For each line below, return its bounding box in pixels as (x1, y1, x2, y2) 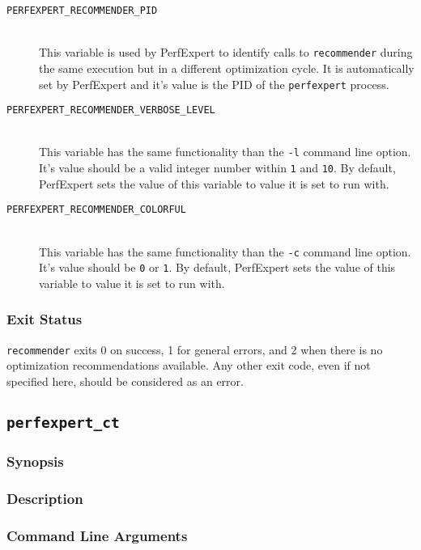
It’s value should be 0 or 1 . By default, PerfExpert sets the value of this (39, 259, 396, 276)
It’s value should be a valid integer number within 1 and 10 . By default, (39, 159, 396, 176)
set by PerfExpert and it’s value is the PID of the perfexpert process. (39, 75, 389, 92)
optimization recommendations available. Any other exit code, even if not (6, 357, 371, 374)
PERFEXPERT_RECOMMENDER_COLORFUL (6, 204, 186, 216)
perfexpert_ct (6, 413, 120, 431)
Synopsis (6, 451, 64, 471)
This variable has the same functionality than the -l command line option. (39, 143, 411, 160)
